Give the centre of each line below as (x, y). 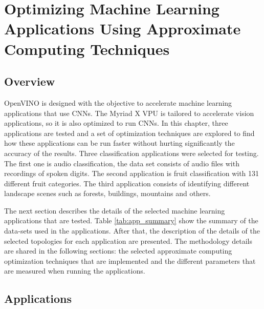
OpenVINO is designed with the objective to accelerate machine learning (118, 102)
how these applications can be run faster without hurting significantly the (119, 143)
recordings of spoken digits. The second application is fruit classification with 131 (132, 173)
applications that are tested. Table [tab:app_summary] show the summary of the (131, 220)
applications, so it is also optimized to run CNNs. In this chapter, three (116, 123)
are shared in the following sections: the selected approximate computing (118, 251)
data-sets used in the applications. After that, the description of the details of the (132, 231)
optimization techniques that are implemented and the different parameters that (130, 260)
